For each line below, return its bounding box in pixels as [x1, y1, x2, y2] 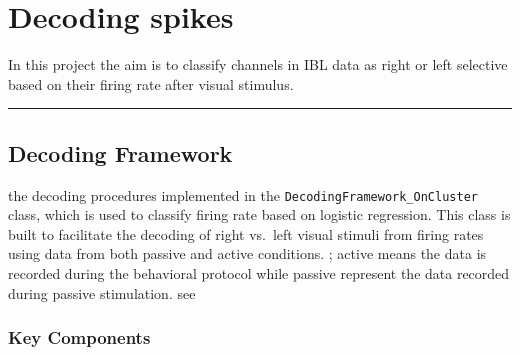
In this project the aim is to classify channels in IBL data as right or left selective [8, 54, 508, 75]
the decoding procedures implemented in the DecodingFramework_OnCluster [8, 184, 478, 205]
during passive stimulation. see [8, 282, 196, 303]
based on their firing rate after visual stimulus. [8, 73, 294, 94]
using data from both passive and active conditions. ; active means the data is [8, 243, 487, 264]
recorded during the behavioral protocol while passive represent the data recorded [8, 262, 510, 283]
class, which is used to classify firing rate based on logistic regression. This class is [8, 204, 511, 225]
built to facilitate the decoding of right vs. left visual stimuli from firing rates [8, 223, 484, 244]
